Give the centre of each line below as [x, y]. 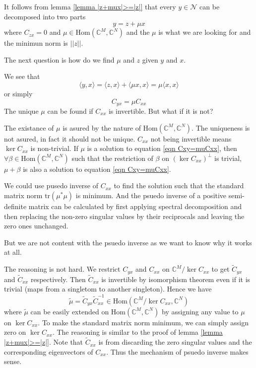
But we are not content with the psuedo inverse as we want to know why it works [128, 242]
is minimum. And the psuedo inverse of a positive [151, 195]
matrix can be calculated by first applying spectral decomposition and [135, 206]
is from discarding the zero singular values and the [175, 342]
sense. [13, 361]
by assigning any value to [200, 311]
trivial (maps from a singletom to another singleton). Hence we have [108, 289]
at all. [13, 252]
